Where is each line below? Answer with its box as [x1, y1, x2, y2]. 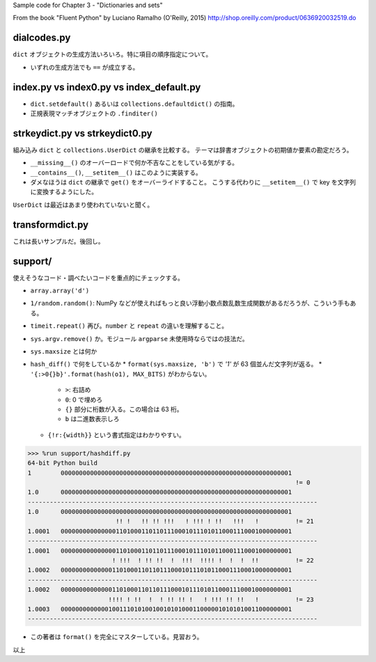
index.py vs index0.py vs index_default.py [13, 81, 201, 93]
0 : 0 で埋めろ [65, 395, 103, 404]
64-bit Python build [27, 459, 97, 467]
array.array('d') [30, 287, 90, 295]
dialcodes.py [13, 32, 71, 44]
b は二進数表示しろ [65, 415, 120, 423]
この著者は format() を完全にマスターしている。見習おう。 [30, 633, 203, 641]
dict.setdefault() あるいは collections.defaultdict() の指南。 [30, 100, 239, 108]
